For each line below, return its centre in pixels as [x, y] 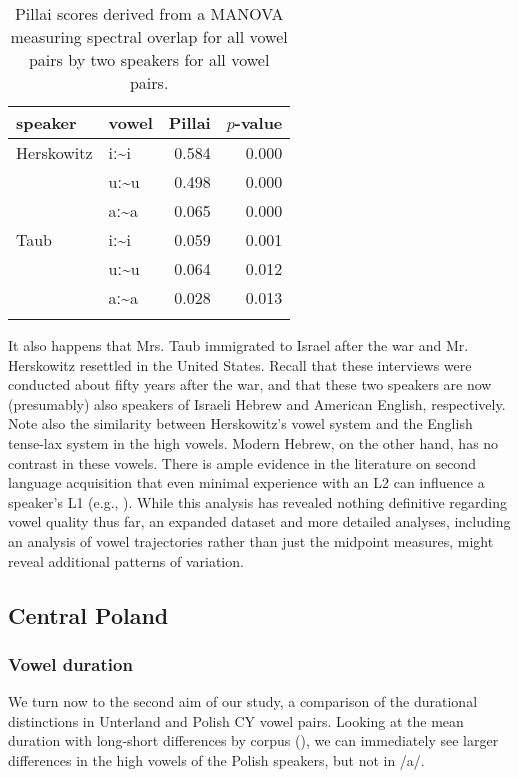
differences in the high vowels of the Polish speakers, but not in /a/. [216, 759]
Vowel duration [70, 663]
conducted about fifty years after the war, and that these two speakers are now [250, 384]
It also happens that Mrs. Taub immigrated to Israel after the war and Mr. [238, 345]
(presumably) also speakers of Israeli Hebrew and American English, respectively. [257, 403]
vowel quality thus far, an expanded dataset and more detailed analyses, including [259, 521]
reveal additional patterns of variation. [126, 560]
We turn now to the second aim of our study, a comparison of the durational [243, 701]
